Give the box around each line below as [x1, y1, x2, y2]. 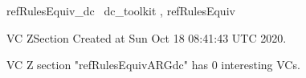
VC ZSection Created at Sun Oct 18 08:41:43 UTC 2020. [6, 29, 287, 46]
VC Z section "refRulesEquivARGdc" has [6, 56, 208, 73]
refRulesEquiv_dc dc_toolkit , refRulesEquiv [6, 2, 235, 18]
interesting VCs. [221, 56, 300, 73]
